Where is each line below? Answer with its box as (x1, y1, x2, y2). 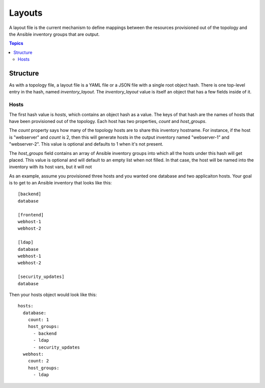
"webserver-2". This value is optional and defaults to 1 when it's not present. (9, 141, 164, 147)
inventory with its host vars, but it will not (9, 164, 92, 170)
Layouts (9, 7, 43, 18)
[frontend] (18, 212, 44, 217)
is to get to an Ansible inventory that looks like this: (9, 180, 112, 186)
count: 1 (27, 317, 49, 323)
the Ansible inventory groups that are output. (9, 31, 100, 37)
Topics (9, 40, 24, 46)
